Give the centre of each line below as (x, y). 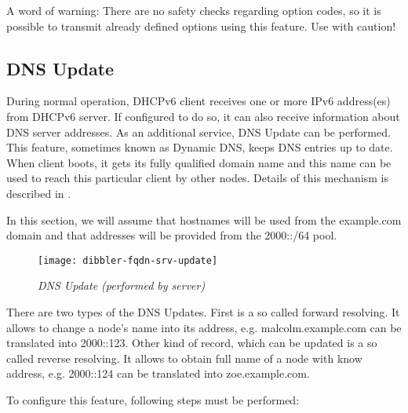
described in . (39, 193)
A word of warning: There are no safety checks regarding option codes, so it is (194, 10)
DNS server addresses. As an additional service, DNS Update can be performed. (199, 132)
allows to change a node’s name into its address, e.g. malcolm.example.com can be (204, 327)
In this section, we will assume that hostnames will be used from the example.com (204, 219)
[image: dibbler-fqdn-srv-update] (128, 260)
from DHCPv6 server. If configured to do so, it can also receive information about (203, 116)
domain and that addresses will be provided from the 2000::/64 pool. (172, 235)
